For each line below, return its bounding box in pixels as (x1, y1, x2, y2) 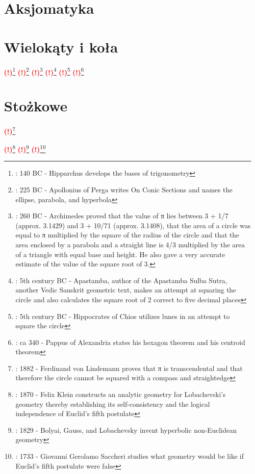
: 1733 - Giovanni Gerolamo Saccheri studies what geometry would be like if (15, 451, 244, 461)
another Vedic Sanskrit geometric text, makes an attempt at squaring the (15, 285, 236, 295)
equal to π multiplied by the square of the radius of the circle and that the (15, 230, 239, 240)
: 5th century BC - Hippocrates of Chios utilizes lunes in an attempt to (15, 311, 230, 321)
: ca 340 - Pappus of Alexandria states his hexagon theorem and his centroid (15, 337, 245, 347)
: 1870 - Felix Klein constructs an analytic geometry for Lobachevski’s (15, 389, 226, 399)
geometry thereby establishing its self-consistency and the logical (15, 398, 210, 409)
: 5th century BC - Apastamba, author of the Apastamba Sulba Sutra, (15, 275, 228, 285)
